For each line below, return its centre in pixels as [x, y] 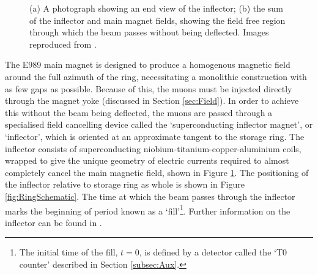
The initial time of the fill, [68, 252]
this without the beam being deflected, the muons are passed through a [139, 112]
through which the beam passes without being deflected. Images [149, 32]
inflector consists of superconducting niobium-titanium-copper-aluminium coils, [153, 148]
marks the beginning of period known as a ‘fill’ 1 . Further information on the [148, 210]
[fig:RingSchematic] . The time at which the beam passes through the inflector [150, 196]
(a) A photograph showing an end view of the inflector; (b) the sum [156, 8]
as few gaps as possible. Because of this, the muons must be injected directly [149, 88]
